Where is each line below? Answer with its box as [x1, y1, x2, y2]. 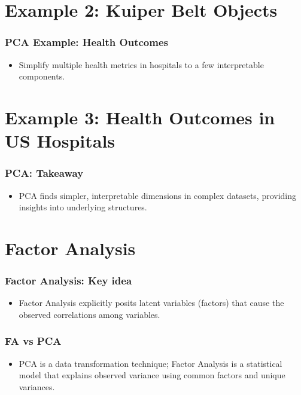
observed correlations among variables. [19, 308, 160, 320]
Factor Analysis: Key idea [5, 273, 132, 288]
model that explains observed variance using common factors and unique [19, 369, 285, 381]
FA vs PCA [5, 333, 62, 348]
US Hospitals [5, 128, 115, 153]
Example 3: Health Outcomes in [5, 105, 275, 129]
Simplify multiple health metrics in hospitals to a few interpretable [19, 58, 264, 71]
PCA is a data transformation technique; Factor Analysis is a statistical [19, 357, 282, 369]
